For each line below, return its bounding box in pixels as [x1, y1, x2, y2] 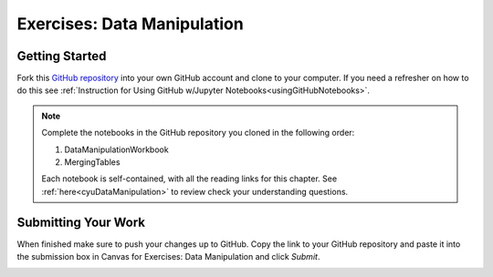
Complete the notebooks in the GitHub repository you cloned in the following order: [41, 128, 355, 138]
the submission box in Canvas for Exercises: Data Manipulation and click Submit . [16, 251, 320, 262]
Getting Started [16, 48, 107, 64]
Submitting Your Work [16, 214, 146, 230]
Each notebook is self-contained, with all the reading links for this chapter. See [41, 173, 338, 184]
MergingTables [64, 157, 121, 168]
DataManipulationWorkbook [64, 144, 169, 155]
